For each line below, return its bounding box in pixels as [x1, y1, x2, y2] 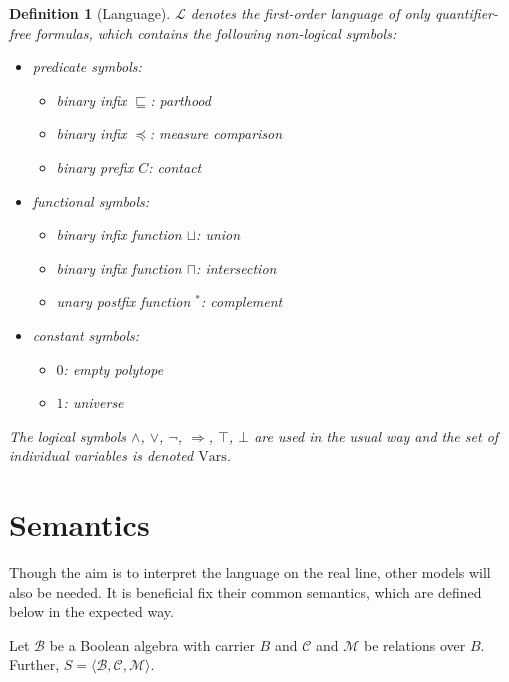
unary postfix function [56, 291, 191, 312]
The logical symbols [9, 425, 127, 446]
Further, [9, 654, 60, 675]
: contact [148, 156, 202, 177]
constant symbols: [32, 324, 140, 345]
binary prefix [56, 156, 134, 177]
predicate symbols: [32, 56, 142, 77]
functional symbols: [32, 190, 150, 211]
